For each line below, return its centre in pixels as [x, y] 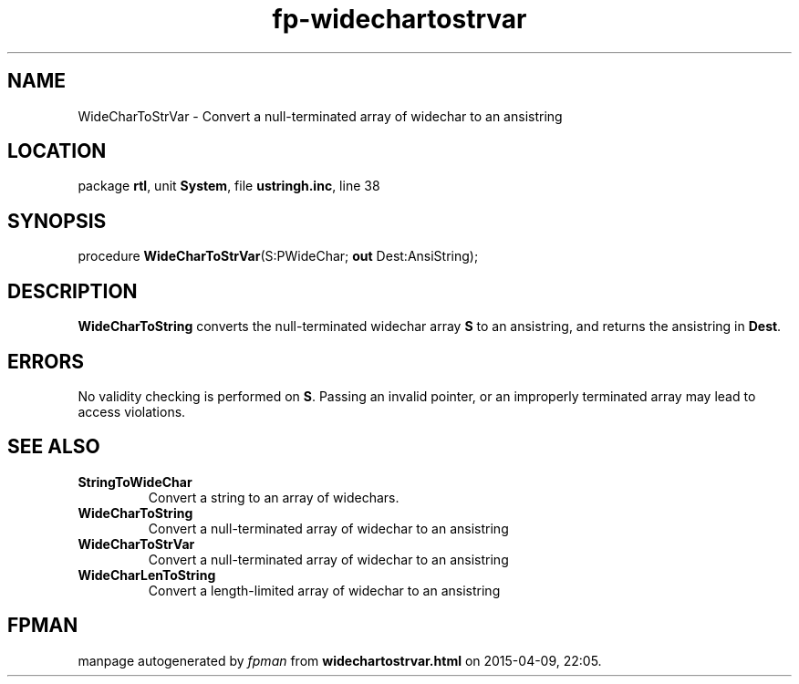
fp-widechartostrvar [399, 19]
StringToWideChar [135, 482]
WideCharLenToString [147, 575]
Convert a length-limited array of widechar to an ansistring [324, 590]
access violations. [132, 411]
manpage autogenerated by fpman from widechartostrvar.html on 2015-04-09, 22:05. [340, 660]
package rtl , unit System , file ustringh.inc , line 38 [229, 186]
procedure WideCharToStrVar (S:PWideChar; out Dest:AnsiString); [278, 256]
